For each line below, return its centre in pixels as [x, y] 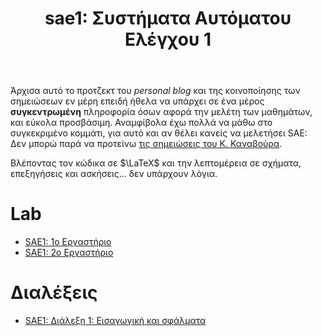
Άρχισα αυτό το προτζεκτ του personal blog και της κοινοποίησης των [155, 91]
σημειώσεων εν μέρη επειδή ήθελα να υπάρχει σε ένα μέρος [137, 101]
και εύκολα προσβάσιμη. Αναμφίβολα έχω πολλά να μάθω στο [141, 123]
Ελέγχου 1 [168, 39]
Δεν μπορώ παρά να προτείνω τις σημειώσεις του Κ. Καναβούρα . [146, 144]
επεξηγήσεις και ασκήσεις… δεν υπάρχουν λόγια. [114, 174]
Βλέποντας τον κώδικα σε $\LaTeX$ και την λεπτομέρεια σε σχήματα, [156, 163]
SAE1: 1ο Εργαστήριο [68, 242]
